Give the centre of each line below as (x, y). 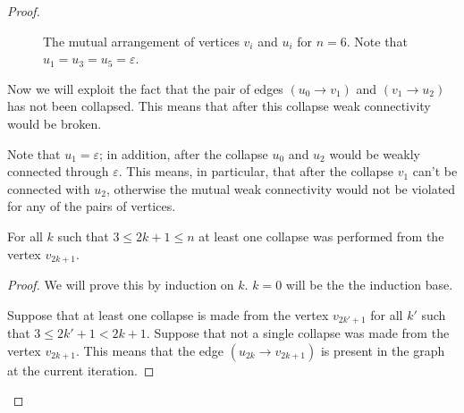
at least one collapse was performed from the (321, 236)
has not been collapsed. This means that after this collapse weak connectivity (219, 106)
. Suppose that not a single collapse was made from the (298, 333)
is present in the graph (383, 350)
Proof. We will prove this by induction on (121, 284)
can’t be (435, 171)
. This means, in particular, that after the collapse (256, 171)
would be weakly (375, 153)
